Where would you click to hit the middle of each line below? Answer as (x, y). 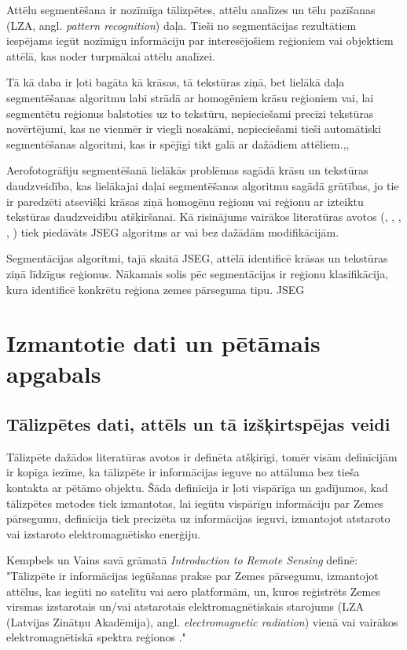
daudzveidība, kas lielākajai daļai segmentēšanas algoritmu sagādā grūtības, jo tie (203, 185)
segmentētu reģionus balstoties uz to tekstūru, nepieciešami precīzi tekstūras (190, 113)
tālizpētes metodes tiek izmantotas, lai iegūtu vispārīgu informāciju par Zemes (195, 503)
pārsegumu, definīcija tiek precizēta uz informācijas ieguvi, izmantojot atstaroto (198, 518)
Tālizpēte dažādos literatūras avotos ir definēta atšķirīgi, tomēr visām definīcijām (202, 456)
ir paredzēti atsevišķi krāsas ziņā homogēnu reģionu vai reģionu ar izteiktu (185, 201)
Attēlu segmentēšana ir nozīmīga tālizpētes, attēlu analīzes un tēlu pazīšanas (191, 9)
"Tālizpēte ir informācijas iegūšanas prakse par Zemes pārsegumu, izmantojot (192, 576)
